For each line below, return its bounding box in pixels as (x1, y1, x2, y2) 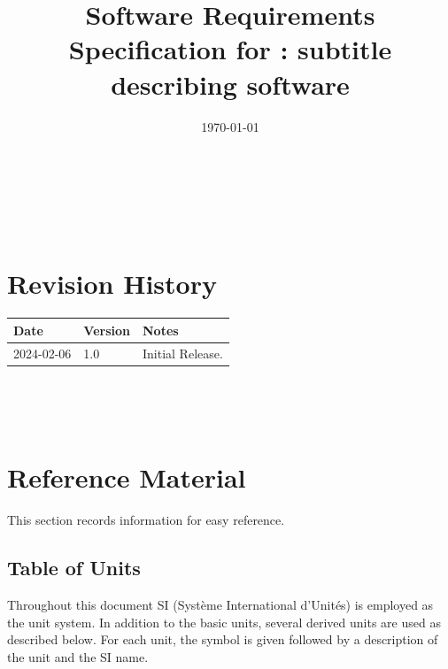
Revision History (7, 265, 217, 302)
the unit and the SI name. (7, 647, 149, 665)
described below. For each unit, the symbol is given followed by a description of (7, 630, 438, 649)
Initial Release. (142, 343, 223, 362)
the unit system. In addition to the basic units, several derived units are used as (7, 612, 441, 631)
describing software (111, 65, 350, 102)
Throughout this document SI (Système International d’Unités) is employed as (7, 595, 434, 613)
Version (83, 320, 130, 339)
